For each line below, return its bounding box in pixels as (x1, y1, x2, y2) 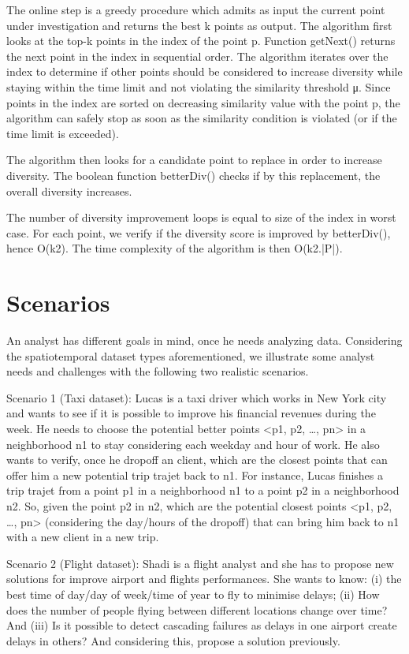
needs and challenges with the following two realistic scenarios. (6, 363, 309, 379)
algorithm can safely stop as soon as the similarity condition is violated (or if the (6, 110, 397, 126)
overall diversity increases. (6, 182, 132, 199)
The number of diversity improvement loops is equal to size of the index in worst (6, 209, 396, 226)
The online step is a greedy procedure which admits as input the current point (6, 2, 385, 17)
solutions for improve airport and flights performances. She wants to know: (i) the (6, 570, 402, 587)
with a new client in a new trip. (6, 529, 159, 545)
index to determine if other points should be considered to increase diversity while (6, 63, 403, 80)
